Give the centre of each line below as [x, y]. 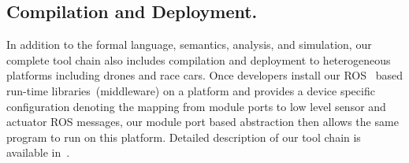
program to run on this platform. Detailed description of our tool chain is [184, 137]
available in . [38, 152]
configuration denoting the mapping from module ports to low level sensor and [196, 106]
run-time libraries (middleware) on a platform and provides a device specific [191, 90]
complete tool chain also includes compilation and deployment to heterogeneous [199, 59]
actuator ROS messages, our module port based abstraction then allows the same [203, 122]
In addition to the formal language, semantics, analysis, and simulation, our [189, 44]
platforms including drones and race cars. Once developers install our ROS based [204, 75]
